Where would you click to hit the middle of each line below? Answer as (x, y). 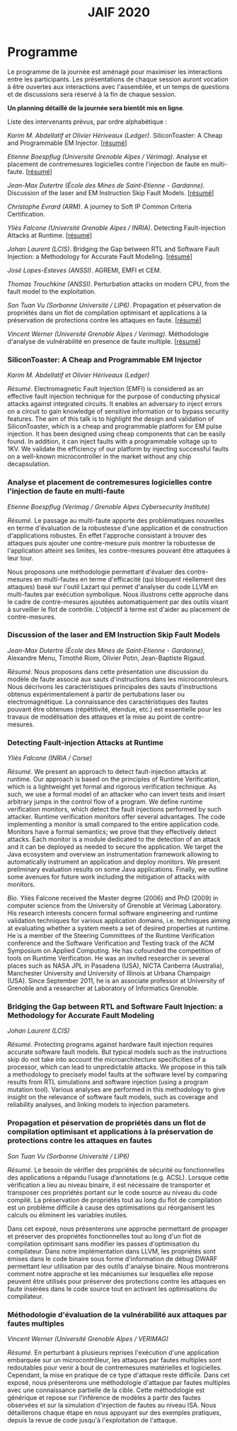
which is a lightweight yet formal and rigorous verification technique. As (112, 787)
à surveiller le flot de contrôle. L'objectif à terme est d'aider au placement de (118, 609)
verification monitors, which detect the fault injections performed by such (114, 809)
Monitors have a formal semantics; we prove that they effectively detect (112, 832)
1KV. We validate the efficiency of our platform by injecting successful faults (118, 449)
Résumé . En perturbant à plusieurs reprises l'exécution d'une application (113, 1352)
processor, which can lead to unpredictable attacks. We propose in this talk (117, 1067)
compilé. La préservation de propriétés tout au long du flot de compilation (115, 1200)
